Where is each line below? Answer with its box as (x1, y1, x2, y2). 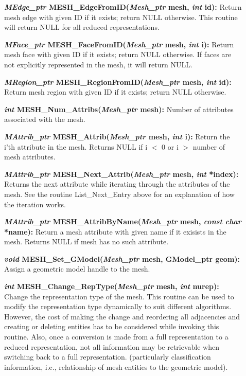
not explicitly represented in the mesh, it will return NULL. (4, 59, 192, 69)
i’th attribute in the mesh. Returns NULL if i (4, 141, 148, 152)
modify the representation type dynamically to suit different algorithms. (4, 301, 232, 312)
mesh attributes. (4, 151, 56, 162)
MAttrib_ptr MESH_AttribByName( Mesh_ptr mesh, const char (4, 216, 241, 227)
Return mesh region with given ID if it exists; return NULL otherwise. (4, 86, 226, 97)
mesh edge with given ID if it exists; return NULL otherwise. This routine (4, 11, 238, 22)
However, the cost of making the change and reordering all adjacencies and (4, 311, 240, 321)
